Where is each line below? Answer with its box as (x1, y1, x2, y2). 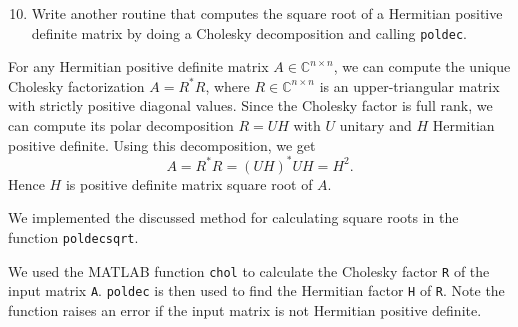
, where (205, 75, 250, 96)
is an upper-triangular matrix (319, 75, 500, 96)
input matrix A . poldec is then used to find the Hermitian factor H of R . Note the (8, 280, 505, 301)
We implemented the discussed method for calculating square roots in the (8, 207, 459, 228)
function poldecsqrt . (8, 226, 139, 247)
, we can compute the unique (333, 56, 511, 77)
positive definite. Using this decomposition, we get (8, 134, 316, 155)
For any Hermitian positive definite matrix (8, 56, 269, 77)
